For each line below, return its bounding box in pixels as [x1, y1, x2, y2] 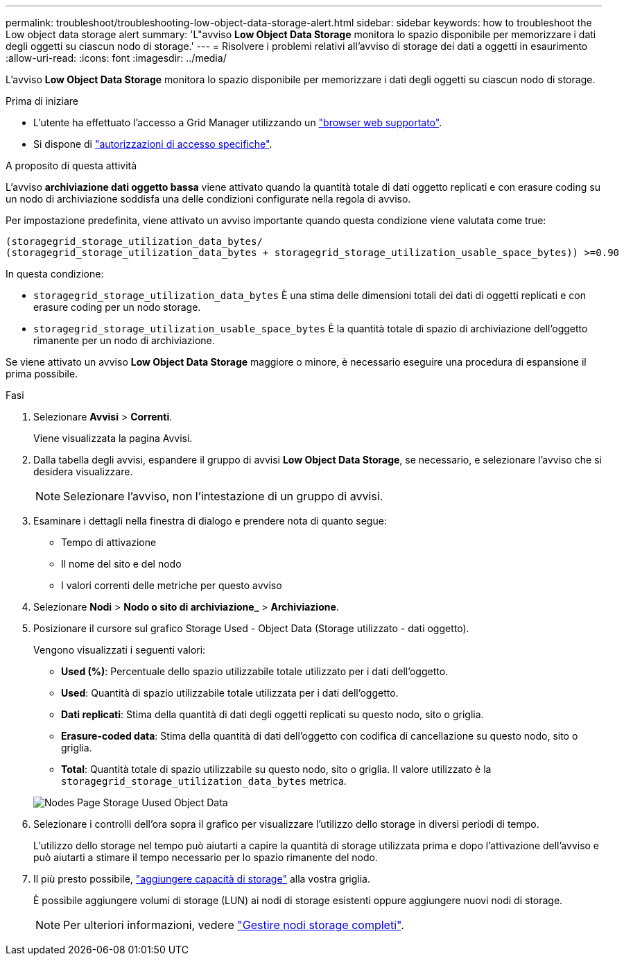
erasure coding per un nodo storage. [33, 301, 201, 313]
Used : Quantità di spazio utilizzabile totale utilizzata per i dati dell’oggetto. [61, 687, 399, 699]
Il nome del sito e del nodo [61, 558, 182, 570]
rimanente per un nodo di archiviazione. [33, 334, 215, 346]
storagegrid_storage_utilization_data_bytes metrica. [61, 775, 347, 787]
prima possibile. [6, 368, 78, 380]
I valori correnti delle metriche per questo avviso [61, 579, 282, 591]
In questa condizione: [6, 268, 104, 280]
